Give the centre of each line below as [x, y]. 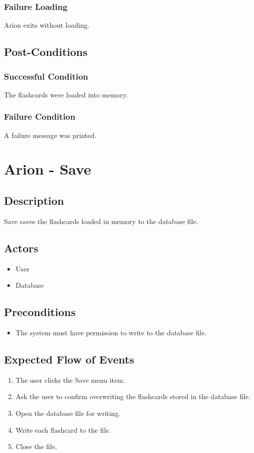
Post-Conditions [46, 52]
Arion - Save [48, 169]
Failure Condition [40, 116]
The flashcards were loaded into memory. [66, 94]
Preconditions [40, 312]
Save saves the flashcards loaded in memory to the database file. [101, 221]
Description [34, 200]
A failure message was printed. [50, 135]
